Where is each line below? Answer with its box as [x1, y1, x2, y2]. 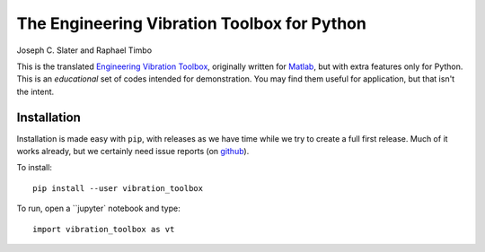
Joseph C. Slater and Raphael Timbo [16, 45, 153, 56]
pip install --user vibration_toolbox [32, 183, 204, 193]
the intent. [16, 86, 55, 97]
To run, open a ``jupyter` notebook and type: [16, 203, 181, 214]
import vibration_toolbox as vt [32, 224, 175, 234]
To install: [16, 162, 53, 173]
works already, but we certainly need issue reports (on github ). [16, 146, 250, 157]
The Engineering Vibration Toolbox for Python [16, 13, 367, 33]
